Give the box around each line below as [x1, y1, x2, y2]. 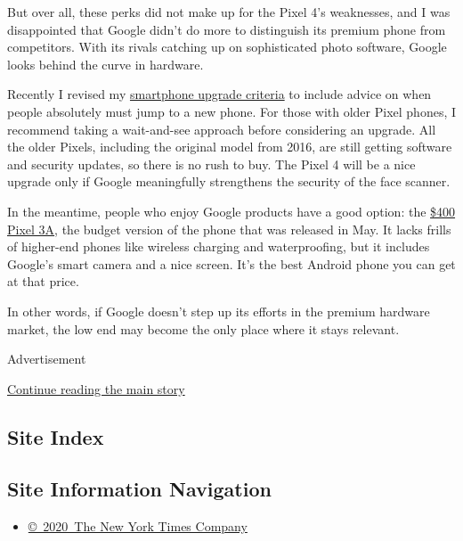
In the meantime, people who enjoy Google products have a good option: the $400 [7, 201, 456, 220]
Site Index [7, 422, 104, 450]
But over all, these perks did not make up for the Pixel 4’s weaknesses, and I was [7, 3, 451, 20]
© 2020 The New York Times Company [28, 517, 248, 536]
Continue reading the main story [7, 379, 185, 398]
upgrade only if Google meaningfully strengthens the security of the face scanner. [7, 172, 451, 191]
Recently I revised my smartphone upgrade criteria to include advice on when [7, 85, 432, 103]
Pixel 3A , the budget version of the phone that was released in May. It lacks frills [7, 219, 451, 238]
